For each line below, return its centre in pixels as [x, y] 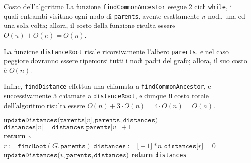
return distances [159, 155]
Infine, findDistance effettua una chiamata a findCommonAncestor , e [108, 86]
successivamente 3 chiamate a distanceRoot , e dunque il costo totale [106, 95]
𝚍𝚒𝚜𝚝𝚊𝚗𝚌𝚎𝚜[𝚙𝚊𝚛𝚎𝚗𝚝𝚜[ [82, 128]
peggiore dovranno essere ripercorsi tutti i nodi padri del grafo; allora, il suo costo [125, 61]
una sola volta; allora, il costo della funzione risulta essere [90, 25]
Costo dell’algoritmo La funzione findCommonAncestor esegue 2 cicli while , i [118, 6]
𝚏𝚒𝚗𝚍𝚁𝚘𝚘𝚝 [32, 146]
